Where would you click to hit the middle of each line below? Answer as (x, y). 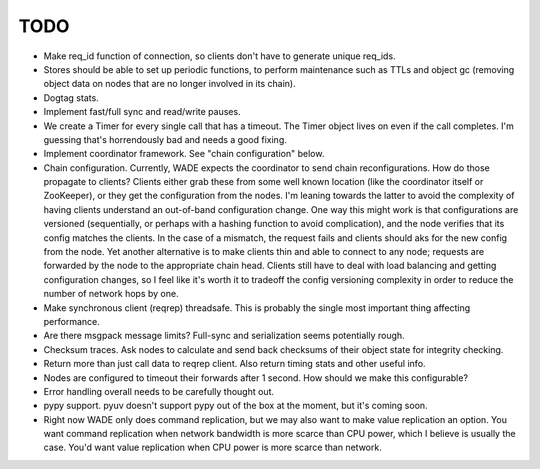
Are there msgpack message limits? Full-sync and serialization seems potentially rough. (224, 336)
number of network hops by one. (111, 294)
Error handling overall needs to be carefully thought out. (159, 391)
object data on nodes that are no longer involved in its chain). (169, 84)
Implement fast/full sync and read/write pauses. (142, 112)
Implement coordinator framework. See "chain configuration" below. (184, 154)
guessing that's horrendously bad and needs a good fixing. (165, 139)
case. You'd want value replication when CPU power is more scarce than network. (212, 447)
